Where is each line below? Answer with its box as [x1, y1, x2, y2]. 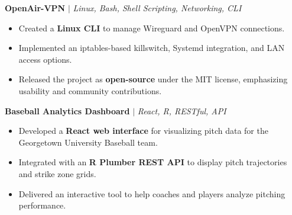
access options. [18, 53, 72, 65]
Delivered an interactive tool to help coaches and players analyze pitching [18, 187, 285, 200]
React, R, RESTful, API [137, 104, 226, 117]
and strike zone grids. [18, 167, 96, 179]
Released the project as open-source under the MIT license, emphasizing [18, 73, 288, 85]
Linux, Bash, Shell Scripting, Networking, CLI [73, 2, 242, 14]
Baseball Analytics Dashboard [5, 104, 130, 117]
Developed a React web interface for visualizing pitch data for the [18, 124, 268, 137]
